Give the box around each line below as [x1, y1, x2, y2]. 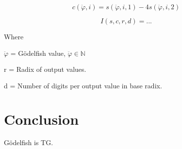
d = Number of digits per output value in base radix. [4, 80, 162, 90]
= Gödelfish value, [10, 48, 66, 58]
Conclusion [4, 109, 79, 129]
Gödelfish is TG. [4, 137, 53, 147]
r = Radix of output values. [4, 64, 86, 74]
